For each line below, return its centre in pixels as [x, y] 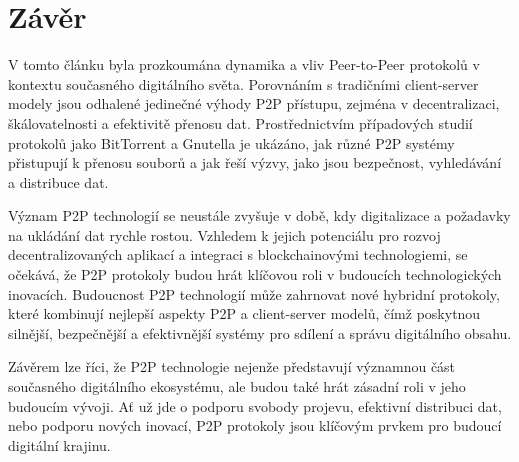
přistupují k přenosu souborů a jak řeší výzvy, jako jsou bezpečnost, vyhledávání [255, 162]
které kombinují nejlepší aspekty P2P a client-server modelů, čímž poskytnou [244, 313]
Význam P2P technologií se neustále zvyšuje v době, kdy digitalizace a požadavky [259, 215]
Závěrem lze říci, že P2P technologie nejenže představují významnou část [232, 366]
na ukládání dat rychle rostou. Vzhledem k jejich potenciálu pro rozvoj [224, 234]
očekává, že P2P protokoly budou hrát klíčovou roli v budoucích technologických [255, 274]
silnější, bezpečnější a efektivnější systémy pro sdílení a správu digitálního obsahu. [260, 332]
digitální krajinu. [59, 444]
